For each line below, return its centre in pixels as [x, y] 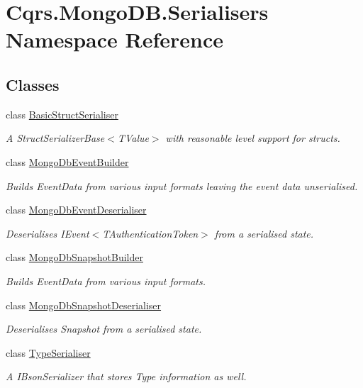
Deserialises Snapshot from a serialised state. [104, 329]
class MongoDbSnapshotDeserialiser [84, 305]
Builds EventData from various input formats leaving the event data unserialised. [182, 185]
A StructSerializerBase [55, 138]
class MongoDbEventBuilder [67, 161]
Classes [33, 84]
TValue [133, 138]
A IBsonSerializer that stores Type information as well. [126, 376]
